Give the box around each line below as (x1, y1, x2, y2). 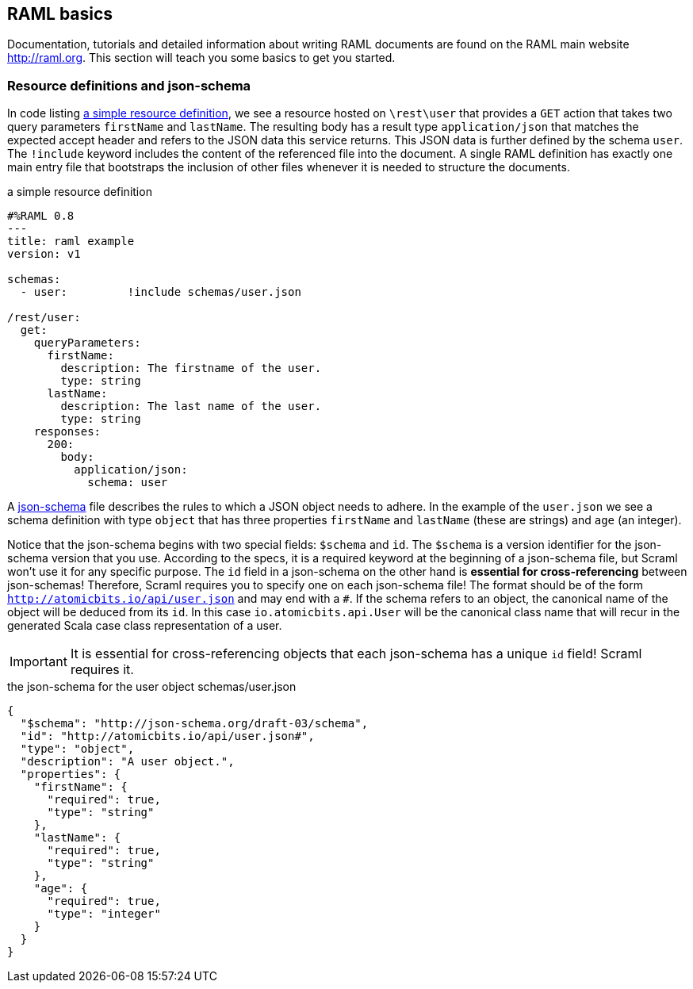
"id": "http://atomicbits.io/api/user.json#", (20, 730, 315, 743)
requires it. (70, 661, 134, 678)
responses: (33, 425, 101, 439)
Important (10, 654, 67, 670)
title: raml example (7, 235, 135, 248)
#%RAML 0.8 (7, 209, 75, 223)
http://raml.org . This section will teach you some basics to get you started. (7, 51, 396, 65)
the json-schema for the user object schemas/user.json (7, 680, 297, 694)
